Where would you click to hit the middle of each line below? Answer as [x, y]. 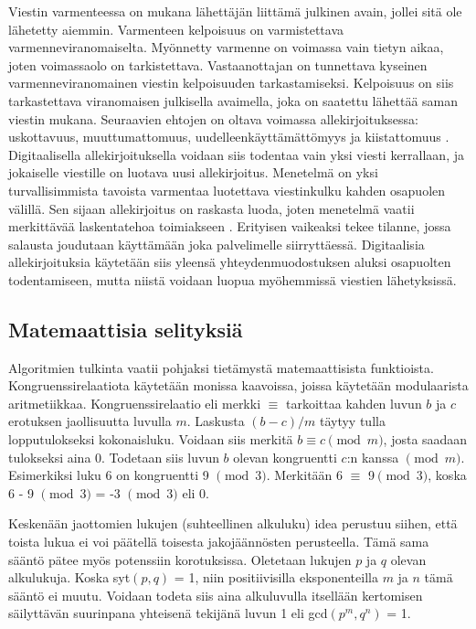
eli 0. [196, 492]
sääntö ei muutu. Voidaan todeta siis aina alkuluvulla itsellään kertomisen [216, 595]
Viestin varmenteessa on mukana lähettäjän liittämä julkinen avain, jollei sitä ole [235, 11]
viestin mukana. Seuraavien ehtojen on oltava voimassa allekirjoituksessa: [213, 118]
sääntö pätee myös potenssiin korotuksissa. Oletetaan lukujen [180, 559]
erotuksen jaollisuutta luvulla [90, 421]
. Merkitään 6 [305, 475]
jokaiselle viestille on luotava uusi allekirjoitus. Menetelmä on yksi [193, 172]
